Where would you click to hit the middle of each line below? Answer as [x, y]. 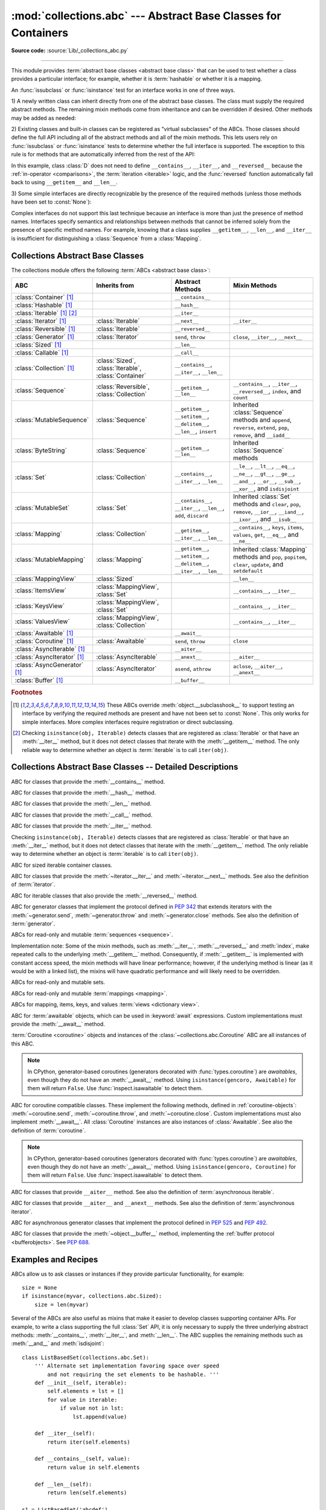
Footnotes [27, 693]
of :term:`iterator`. [33, 884]
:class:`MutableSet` [42, 508]
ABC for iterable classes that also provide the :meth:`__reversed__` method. [104, 895]
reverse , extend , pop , [261, 428]
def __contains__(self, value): [82, 1459]
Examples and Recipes [55, 1259]
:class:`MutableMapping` [50, 560]
